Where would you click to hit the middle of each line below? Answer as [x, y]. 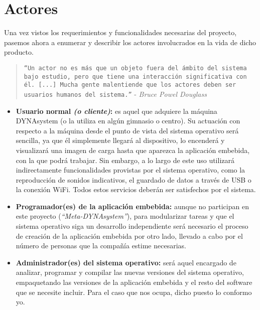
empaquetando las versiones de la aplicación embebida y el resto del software [134, 282]
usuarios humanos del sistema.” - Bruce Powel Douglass [115, 94]
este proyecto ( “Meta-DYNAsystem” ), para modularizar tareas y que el [125, 216]
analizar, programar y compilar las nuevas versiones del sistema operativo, [130, 272]
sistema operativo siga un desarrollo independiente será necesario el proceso [132, 226]
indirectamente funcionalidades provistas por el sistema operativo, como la [131, 170]
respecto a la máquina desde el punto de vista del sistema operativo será [127, 130]
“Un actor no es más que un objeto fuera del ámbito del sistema [135, 68]
